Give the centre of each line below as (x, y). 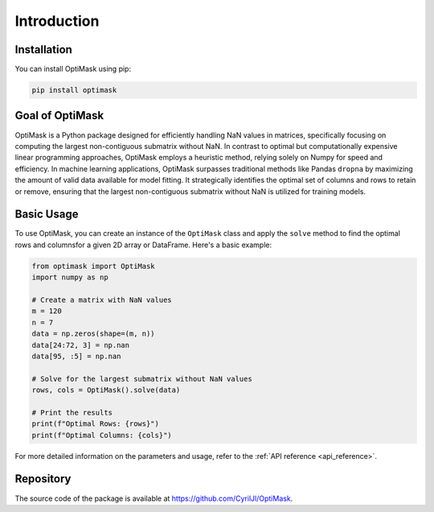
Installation (43, 50)
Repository (43, 479)
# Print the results (72, 412)
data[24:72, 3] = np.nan (81, 345)
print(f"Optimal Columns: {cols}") (102, 435)
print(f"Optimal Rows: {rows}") (96, 424)
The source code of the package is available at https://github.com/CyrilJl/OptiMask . (154, 498)
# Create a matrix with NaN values (102, 299)
